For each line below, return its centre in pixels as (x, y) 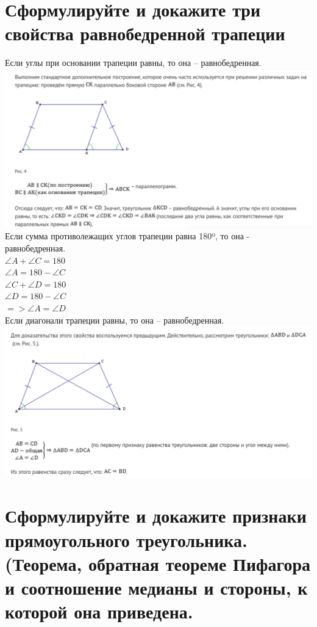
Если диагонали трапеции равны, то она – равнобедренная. (115, 320)
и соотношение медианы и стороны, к (156, 588)
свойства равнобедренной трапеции (145, 33)
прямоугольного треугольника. (126, 539)
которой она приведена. (99, 611)
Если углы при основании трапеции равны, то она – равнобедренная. (133, 63)
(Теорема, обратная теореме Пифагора (158, 563)
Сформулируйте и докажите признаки (156, 516)
